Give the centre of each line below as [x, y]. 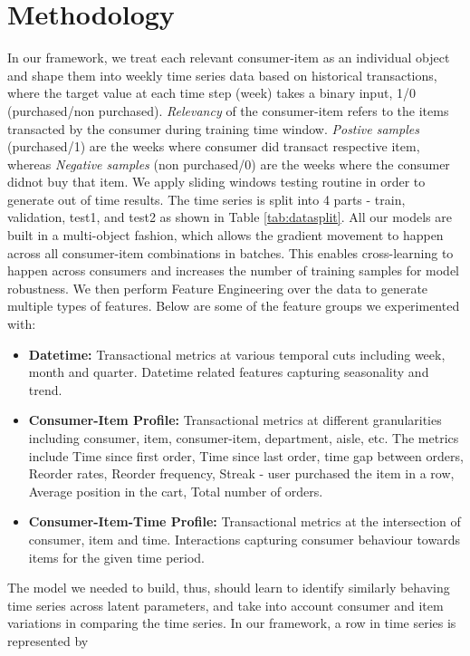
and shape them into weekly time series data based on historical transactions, [222, 75]
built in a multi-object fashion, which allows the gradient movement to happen [225, 235]
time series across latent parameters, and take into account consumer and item [225, 605]
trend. [45, 389]
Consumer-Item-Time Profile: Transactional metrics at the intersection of [245, 521]
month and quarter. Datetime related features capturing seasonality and [229, 372]
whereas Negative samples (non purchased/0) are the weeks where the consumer [229, 164]
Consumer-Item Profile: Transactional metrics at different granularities [235, 420]
